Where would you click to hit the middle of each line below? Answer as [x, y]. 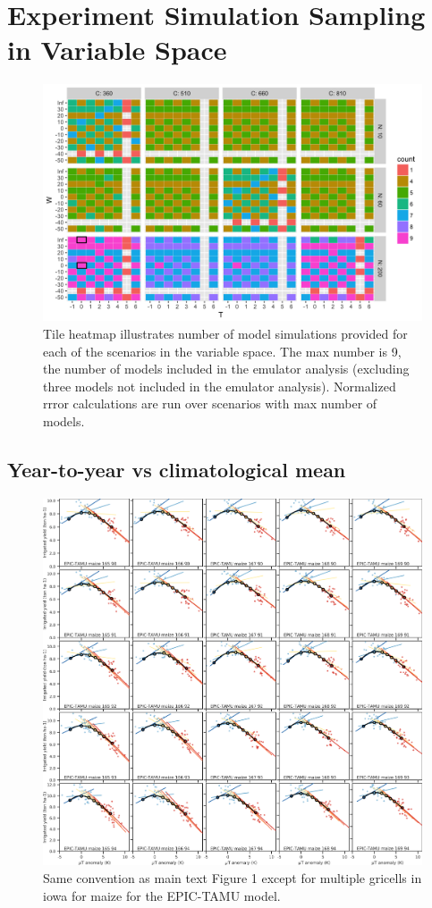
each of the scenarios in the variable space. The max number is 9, [222, 351]
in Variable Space [117, 50]
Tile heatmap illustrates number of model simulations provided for [225, 333]
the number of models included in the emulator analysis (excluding [226, 369]
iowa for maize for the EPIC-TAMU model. [162, 895]
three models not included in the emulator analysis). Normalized [220, 386]
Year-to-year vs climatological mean [177, 469]
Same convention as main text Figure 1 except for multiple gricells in [233, 878]
